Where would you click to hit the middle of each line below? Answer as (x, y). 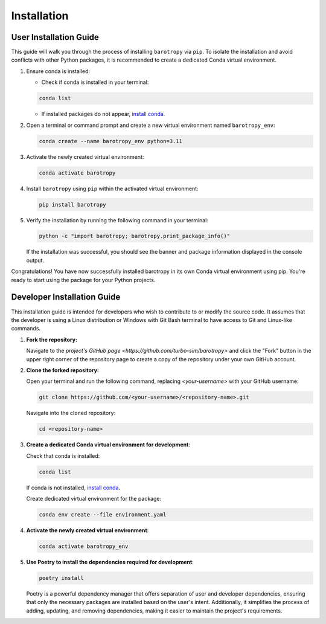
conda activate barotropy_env (84, 546)
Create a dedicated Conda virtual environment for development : (108, 445)
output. (35, 260)
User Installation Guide (55, 37)
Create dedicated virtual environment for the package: (94, 498)
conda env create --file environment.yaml (103, 514)
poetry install (61, 578)
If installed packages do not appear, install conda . (103, 114)
